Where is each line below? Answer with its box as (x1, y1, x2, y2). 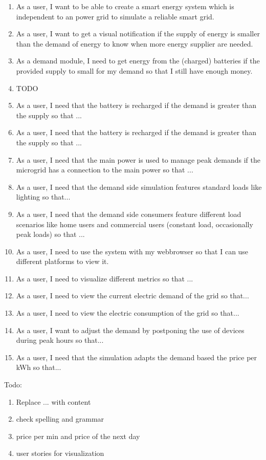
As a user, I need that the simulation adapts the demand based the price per (16, 352, 257, 362)
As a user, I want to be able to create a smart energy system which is (16, 1, 234, 11)
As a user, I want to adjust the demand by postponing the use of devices (16, 324, 245, 335)
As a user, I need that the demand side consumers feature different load (16, 208, 241, 219)
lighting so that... (16, 191, 71, 202)
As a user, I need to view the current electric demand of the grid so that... (16, 290, 249, 301)
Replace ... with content (16, 396, 91, 407)
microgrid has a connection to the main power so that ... (16, 164, 193, 175)
